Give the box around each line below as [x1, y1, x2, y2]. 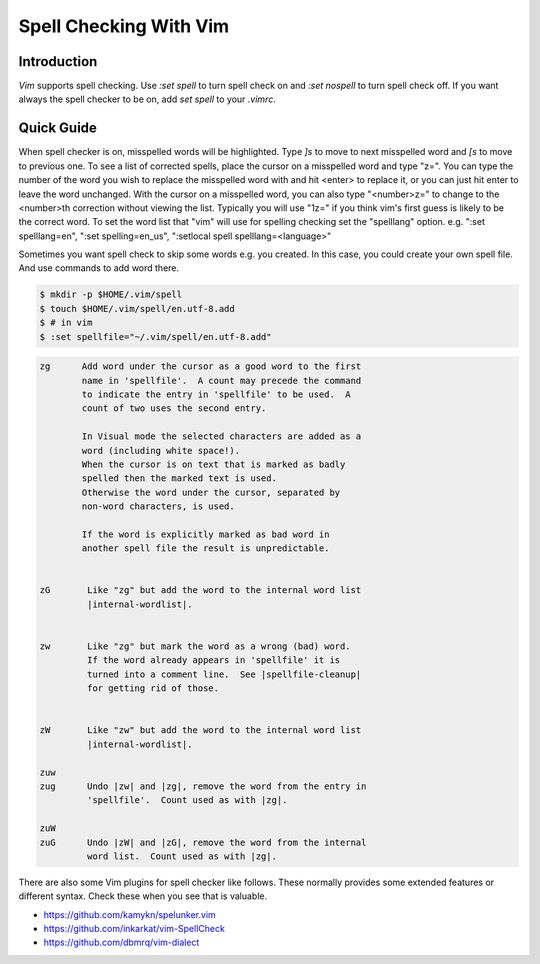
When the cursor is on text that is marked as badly [81, 458, 346, 470]
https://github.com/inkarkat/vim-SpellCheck [43, 923, 225, 935]
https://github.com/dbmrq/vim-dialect [43, 936, 200, 949]
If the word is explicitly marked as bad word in [81, 528, 330, 540]
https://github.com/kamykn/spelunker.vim [43, 908, 217, 920]
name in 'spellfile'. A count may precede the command [81, 375, 362, 386]
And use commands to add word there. [18, 262, 180, 274]
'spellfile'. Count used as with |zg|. [86, 795, 288, 806]
